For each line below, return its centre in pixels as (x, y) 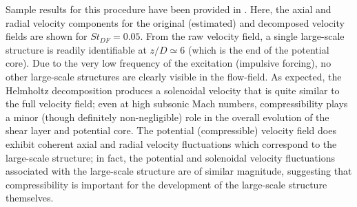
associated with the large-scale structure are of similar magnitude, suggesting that (179, 171)
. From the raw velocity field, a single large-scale (242, 36)
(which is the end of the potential (258, 49)
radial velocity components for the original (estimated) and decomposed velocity (175, 22)
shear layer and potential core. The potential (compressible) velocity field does (171, 130)
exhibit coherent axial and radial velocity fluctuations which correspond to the (171, 143)
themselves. (30, 198)
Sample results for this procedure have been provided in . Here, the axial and (169, 9)
